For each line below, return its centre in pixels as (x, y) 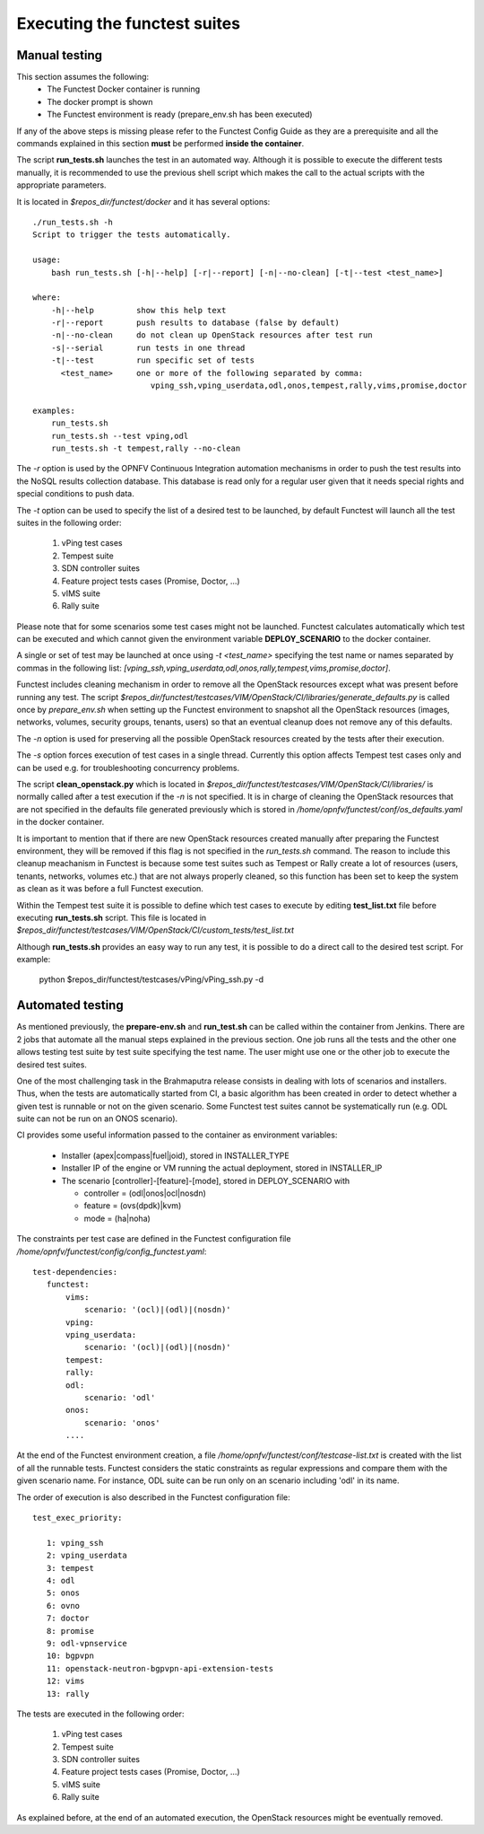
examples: (54, 410)
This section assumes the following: (83, 77)
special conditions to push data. (75, 494)
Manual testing (60, 55)
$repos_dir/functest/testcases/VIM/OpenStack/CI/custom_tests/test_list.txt (156, 930)
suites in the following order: (69, 522)
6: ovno (63, 1606)
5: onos (63, 1593)
